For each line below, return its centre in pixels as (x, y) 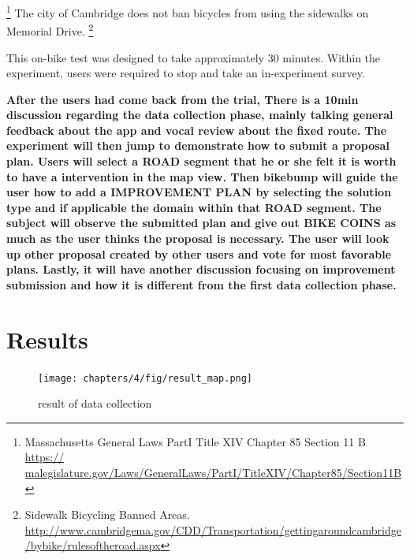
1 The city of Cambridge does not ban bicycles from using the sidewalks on (188, 11)
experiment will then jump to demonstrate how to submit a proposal (198, 145)
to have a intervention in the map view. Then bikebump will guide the (202, 176)
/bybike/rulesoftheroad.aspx (93, 545)
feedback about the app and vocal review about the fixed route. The (197, 130)
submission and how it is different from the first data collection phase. (201, 284)
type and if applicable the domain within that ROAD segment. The (194, 207)
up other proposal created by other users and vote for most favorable (199, 253)
